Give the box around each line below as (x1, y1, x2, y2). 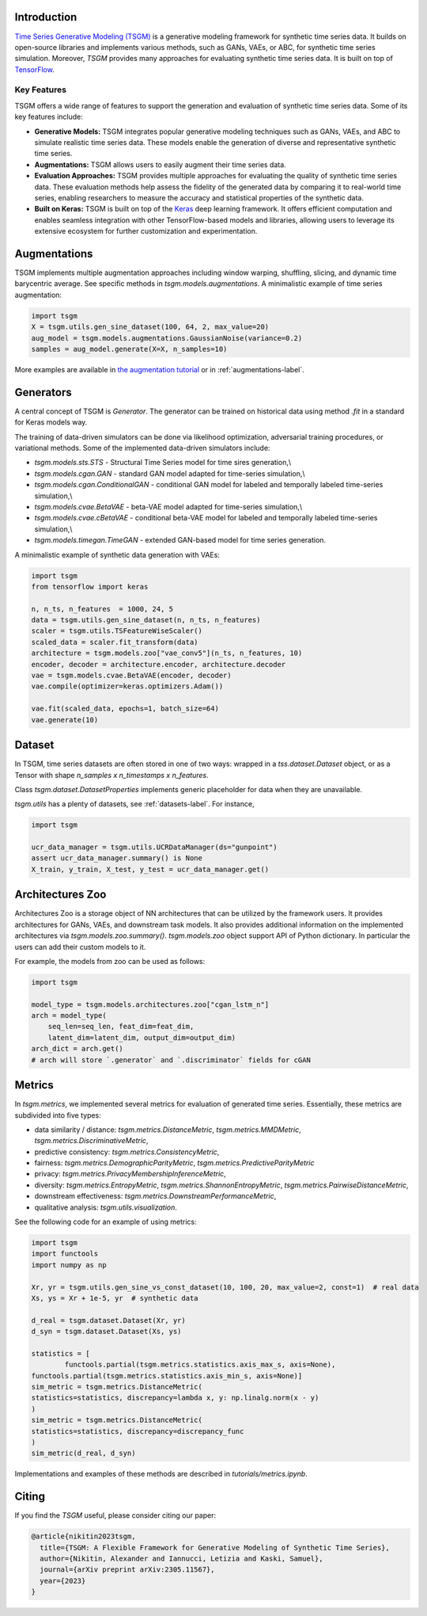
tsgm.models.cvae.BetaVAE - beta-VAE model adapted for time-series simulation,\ (34, 501, 303, 511)
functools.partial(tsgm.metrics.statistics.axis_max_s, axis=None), (64, 1360, 336, 1370)
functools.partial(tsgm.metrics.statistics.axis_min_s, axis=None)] (31, 1371, 303, 1380)
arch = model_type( (31, 1011, 107, 1020)
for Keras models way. (14, 417, 88, 427)
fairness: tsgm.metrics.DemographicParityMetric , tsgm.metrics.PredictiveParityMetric (34, 1158, 315, 1168)
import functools (31, 1249, 99, 1259)
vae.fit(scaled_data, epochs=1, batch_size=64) (31, 704, 219, 713)
